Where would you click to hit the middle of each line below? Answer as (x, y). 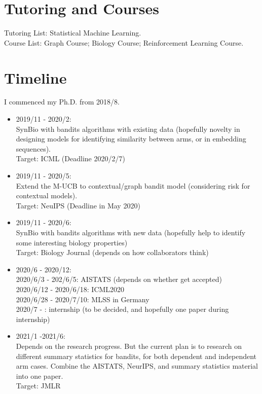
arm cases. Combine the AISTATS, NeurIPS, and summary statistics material (137, 366)
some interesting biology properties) (72, 242)
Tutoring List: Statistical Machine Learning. (73, 33)
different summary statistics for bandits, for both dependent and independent (136, 356)
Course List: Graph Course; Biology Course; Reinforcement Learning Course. (124, 42)
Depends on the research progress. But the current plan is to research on (129, 346)
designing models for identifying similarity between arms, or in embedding (131, 139)
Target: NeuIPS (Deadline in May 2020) (78, 205)
